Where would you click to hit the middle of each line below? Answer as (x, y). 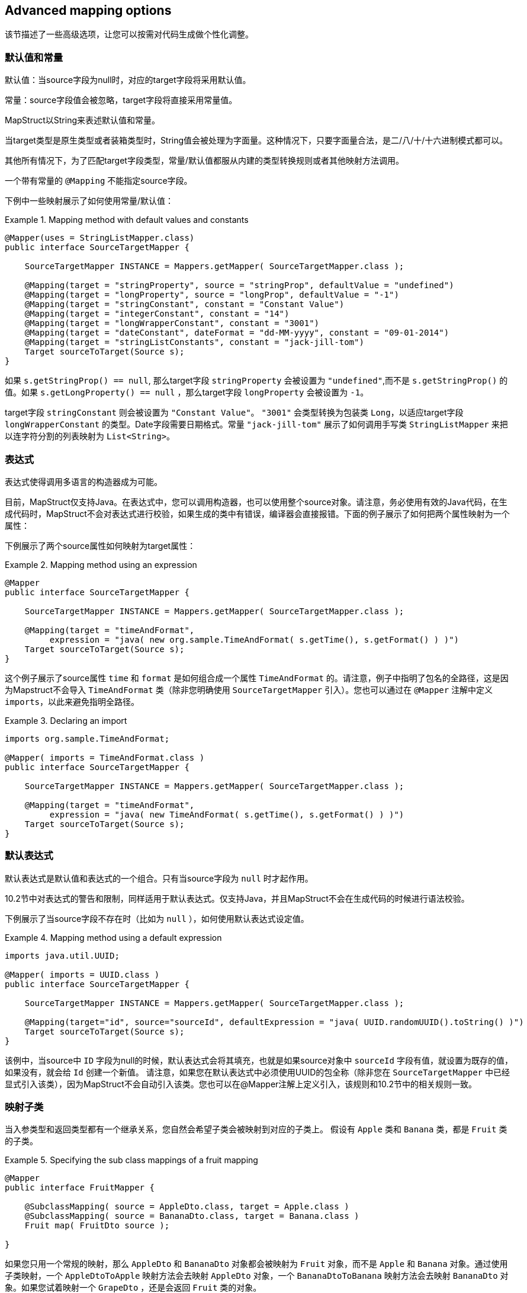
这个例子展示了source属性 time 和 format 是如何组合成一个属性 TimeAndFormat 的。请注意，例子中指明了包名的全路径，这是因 (257, 678)
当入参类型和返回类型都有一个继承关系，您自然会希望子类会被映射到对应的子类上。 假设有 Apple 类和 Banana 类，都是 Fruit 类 (256, 1129)
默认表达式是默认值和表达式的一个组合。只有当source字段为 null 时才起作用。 (159, 878)
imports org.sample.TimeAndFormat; (87, 738)
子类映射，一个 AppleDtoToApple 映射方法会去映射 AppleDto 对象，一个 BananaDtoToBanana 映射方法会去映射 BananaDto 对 (257, 1276)
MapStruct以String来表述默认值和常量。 (82, 120)
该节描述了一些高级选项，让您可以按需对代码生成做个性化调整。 (129, 34)
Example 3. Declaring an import (66, 720)
